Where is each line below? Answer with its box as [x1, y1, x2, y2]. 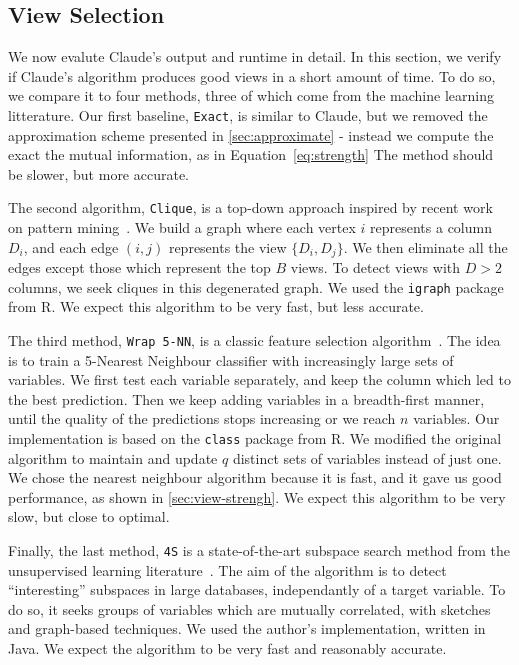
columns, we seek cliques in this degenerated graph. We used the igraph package [8, 276, 504, 297]
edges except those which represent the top [8, 257, 271, 278]
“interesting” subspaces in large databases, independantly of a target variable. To [8, 579, 506, 600]
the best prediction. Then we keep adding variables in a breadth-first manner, [8, 388, 485, 409]
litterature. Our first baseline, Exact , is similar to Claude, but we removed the [8, 104, 488, 125]
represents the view [168, 236, 287, 257]
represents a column [370, 217, 492, 238]
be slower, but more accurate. [8, 163, 190, 184]
